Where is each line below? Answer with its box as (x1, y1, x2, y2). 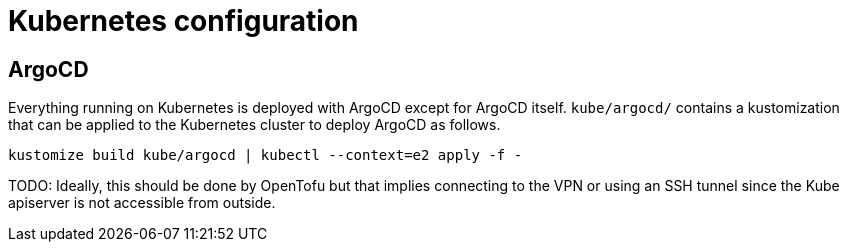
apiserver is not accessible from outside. (8, 194, 276, 212)
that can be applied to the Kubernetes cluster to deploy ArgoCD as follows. (8, 116, 501, 134)
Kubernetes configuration (8, 4, 359, 38)
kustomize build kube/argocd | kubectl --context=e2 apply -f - (8, 147, 523, 164)
